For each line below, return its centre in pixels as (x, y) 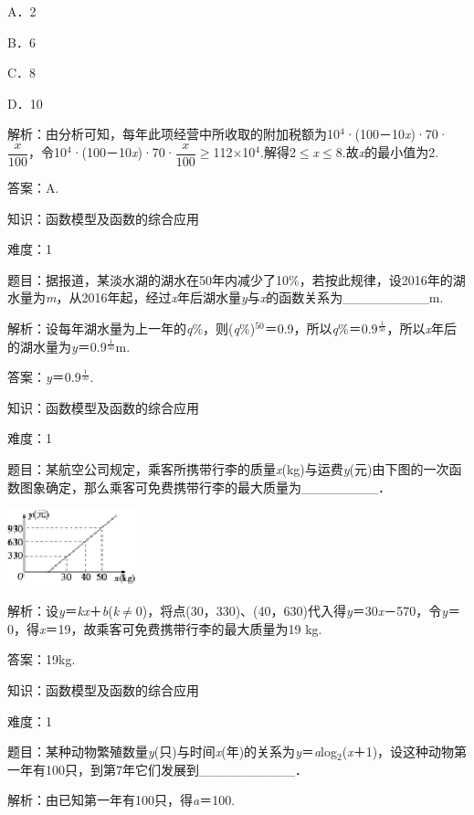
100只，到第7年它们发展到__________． (176, 769)
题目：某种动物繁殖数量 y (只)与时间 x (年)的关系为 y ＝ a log (172, 751)
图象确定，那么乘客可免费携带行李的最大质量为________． (205, 487)
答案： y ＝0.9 (44, 377)
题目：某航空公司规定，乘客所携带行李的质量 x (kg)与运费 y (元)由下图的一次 (228, 468)
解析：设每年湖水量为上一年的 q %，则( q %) (132, 328)
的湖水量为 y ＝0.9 (57, 346)
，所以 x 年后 (421, 328)
